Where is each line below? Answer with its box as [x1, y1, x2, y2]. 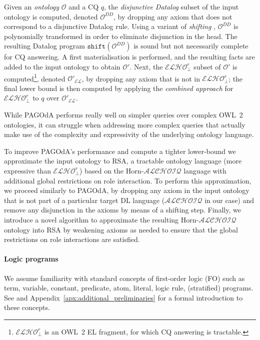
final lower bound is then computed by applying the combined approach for [4, 82, 233, 93]
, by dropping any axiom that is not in [81, 73, 200, 83]
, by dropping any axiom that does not [113, 11, 232, 21]
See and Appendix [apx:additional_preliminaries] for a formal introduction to [4, 292, 243, 302]
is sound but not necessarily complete [133, 40, 248, 51]
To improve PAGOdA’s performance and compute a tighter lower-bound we [4, 145, 236, 156]
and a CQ [68, 1, 99, 11]
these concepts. [4, 302, 50, 312]
